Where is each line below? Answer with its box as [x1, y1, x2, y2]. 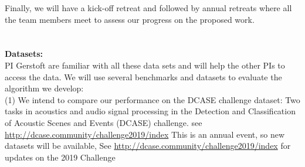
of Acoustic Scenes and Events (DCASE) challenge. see [5, 116, 202, 128]
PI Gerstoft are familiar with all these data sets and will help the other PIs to [5, 59, 285, 71]
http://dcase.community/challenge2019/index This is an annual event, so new [5, 128, 285, 140]
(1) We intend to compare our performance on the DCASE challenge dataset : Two [5, 93, 300, 105]
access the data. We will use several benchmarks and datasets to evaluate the [5, 70, 282, 83]
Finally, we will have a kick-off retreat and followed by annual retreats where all [5, 2, 292, 13]
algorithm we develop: [5, 82, 84, 94]
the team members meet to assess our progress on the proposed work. [5, 13, 255, 25]
